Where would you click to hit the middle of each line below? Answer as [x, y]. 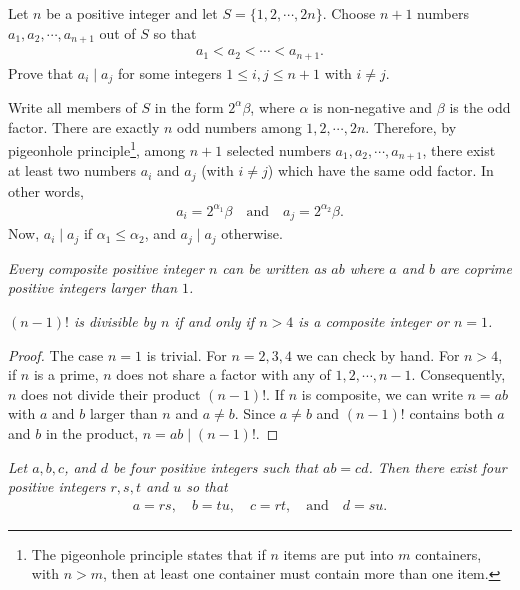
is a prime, [66, 374]
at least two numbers [72, 170]
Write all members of [72, 106]
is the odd [480, 106]
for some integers [169, 72]
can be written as [274, 267]
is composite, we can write [382, 393]
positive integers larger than [93, 287]
